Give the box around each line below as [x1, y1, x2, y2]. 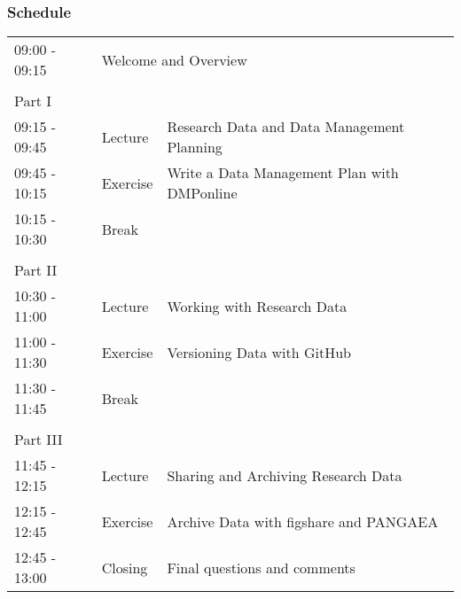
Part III [14, 429, 63, 450]
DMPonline [167, 183, 238, 204]
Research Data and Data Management [167, 116, 405, 137]
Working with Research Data [167, 295, 348, 316]
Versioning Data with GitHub [167, 341, 351, 362]
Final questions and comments [167, 556, 356, 578]
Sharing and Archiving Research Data [167, 464, 402, 486]
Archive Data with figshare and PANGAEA [167, 510, 439, 532]
